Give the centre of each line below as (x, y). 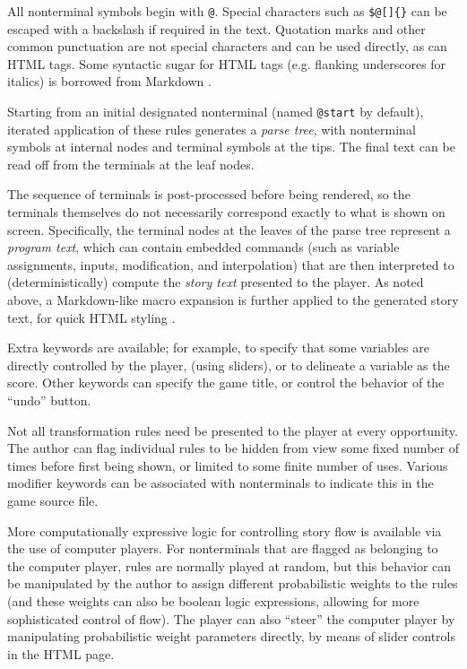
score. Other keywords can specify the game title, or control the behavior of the (226, 382)
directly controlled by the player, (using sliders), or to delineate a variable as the (229, 365)
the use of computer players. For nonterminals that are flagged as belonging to (223, 548)
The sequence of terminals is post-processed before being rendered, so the (209, 194)
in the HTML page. (61, 653)
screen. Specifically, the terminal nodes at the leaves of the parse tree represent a (229, 229)
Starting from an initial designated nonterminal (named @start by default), (216, 112)
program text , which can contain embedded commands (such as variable (203, 247)
